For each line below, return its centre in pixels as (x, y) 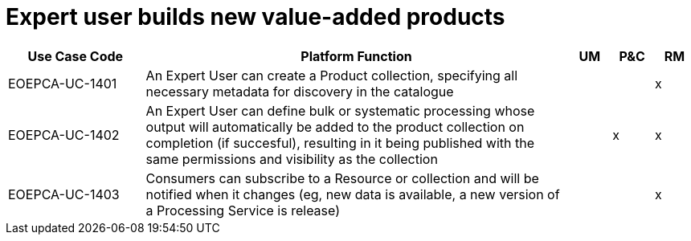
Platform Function (356, 56)
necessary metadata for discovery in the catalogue (300, 91)
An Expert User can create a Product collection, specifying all (332, 75)
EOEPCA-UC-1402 (64, 135)
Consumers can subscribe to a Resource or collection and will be (342, 178)
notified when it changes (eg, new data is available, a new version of (353, 194)
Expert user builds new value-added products (256, 17)
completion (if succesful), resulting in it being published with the (340, 143)
